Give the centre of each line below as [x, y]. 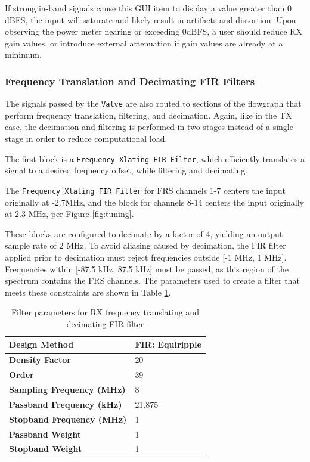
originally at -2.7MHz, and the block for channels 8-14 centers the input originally [155, 202]
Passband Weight [45, 434]
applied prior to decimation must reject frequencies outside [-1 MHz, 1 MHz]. [146, 257]
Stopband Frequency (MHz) [68, 419]
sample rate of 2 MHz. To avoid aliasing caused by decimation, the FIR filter [145, 245]
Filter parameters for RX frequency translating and [105, 312]
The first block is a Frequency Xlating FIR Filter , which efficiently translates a [155, 158]
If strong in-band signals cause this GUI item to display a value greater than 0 [148, 8]
